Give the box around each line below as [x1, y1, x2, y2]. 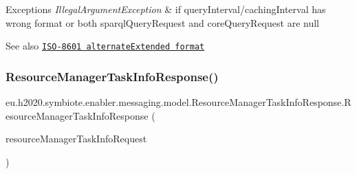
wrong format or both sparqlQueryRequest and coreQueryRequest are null [6, 15, 319, 30]
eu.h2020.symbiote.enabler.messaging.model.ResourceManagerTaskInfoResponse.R [6, 95, 351, 109]
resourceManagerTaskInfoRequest [6, 131, 147, 146]
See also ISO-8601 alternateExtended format [6, 39, 205, 53]
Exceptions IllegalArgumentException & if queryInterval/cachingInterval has [6, 2, 326, 16]
